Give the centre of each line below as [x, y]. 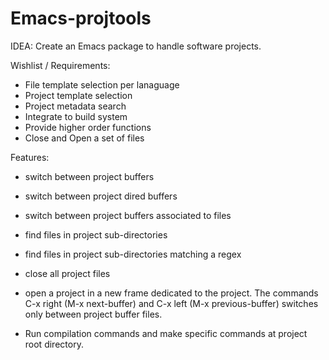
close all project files [67, 273]
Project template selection [78, 95]
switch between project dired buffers [101, 196]
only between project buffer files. [93, 314]
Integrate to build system [76, 116]
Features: [30, 157]
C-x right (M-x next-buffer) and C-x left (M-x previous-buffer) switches [171, 303]
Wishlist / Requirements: [60, 65]
